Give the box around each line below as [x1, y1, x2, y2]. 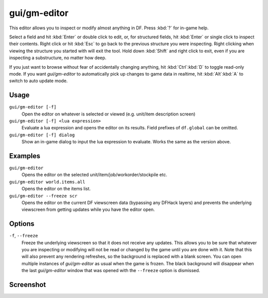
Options [9, 219, 35, 228]
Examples [9, 152, 41, 160]
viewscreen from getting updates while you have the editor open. [21, 206, 155, 212]
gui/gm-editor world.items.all [9, 179, 85, 185]
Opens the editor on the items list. [21, 186, 91, 192]
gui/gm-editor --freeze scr [9, 193, 78, 199]
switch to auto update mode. [9, 78, 68, 84]
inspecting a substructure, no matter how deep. [9, 55, 107, 61]
